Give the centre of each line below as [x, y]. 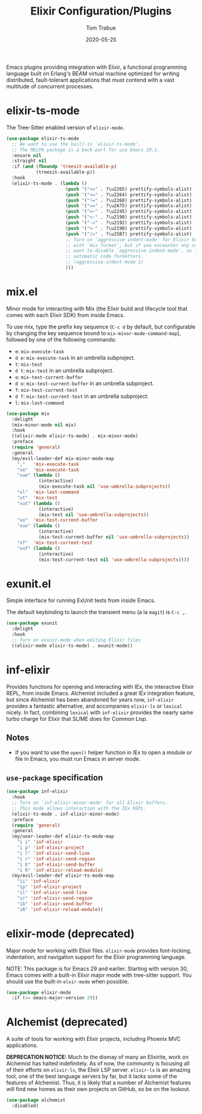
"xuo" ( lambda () [39, 526]
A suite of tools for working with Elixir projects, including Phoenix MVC [93, 1039]
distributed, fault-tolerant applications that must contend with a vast [90, 80]
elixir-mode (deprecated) [71, 933]
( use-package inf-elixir [37, 792]
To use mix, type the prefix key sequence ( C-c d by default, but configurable [101, 327]
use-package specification [55, 777]
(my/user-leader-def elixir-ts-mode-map [63, 837]
